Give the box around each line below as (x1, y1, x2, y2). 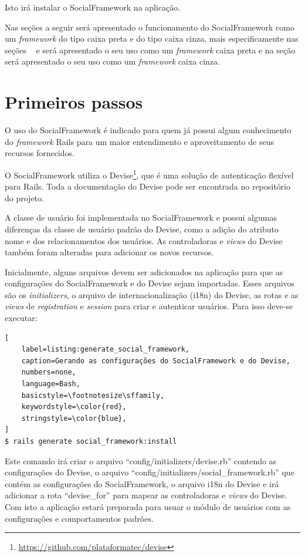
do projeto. (5, 191, 44, 204)
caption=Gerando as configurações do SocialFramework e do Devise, (21, 356, 290, 365)
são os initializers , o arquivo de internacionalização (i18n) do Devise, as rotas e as (5, 288, 299, 301)
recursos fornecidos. (5, 147, 74, 159)
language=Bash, (21, 380, 80, 389)
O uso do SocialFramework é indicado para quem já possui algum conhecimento (5, 124, 292, 136)
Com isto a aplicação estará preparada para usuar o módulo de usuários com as (5, 500, 291, 512)
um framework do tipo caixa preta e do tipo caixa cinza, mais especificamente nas (5, 32, 299, 45)
